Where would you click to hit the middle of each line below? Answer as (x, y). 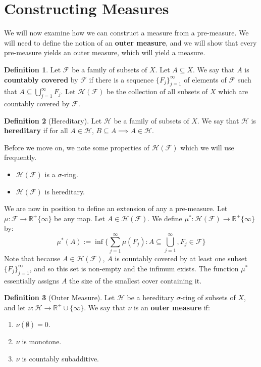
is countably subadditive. (61, 358)
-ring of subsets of (208, 297)
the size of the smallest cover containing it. (136, 280)
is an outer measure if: (172, 307)
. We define (165, 218)
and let (15, 307)
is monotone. (42, 341)
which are (233, 91)
